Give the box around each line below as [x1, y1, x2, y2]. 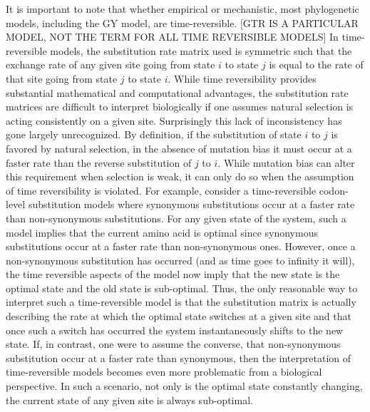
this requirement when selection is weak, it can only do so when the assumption [6, 169, 354, 184]
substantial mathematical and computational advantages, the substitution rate [6, 85, 349, 100]
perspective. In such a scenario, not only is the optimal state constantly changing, [6, 378, 363, 393]
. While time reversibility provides [168, 71, 317, 86]
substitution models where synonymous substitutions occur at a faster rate [28, 197, 355, 212]
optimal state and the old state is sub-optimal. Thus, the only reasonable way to [6, 280, 358, 295]
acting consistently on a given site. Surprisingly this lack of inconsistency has [6, 113, 342, 128]
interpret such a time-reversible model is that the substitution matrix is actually [6, 294, 356, 309]
